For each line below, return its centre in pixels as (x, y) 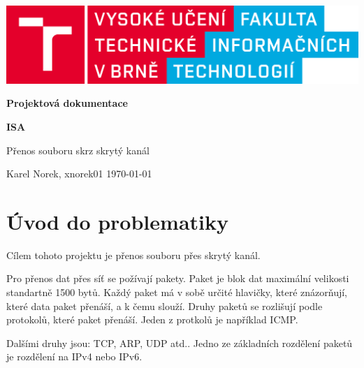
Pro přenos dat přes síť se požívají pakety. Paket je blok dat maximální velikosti (178, 278)
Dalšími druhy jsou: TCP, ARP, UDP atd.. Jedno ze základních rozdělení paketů (180, 343)
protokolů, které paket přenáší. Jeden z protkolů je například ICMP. (152, 319)
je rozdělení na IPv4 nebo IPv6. (74, 356)
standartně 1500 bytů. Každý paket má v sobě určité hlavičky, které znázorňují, (177, 292)
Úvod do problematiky (117, 221)
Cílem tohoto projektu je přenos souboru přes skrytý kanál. (133, 255)
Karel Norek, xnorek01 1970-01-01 (79, 174)
